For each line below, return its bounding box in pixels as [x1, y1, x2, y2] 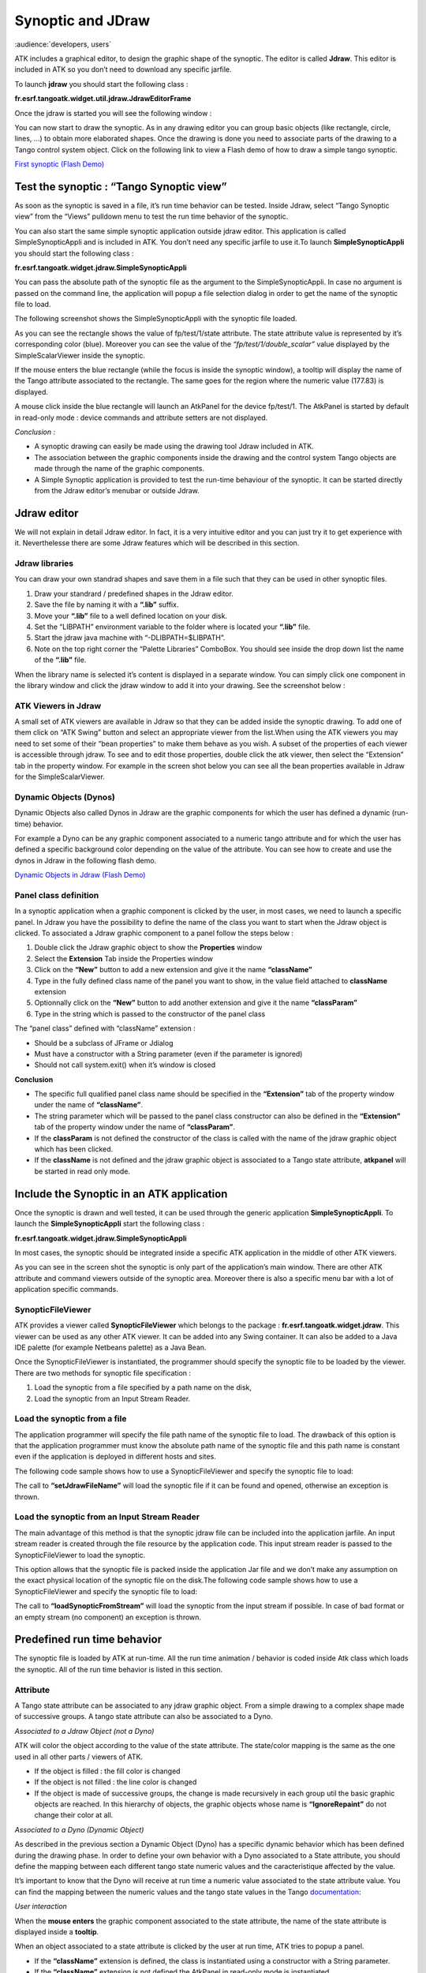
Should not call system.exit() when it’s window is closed [34, 1060, 216, 1069]
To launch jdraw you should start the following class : [14, 79, 189, 88]
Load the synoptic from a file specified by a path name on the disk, [34, 1383, 252, 1392]
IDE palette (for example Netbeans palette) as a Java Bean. [14, 1342, 207, 1352]
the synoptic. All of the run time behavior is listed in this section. [14, 1664, 223, 1674]
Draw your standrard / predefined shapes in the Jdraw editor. [34, 589, 234, 598]
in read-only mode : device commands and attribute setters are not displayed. [14, 413, 268, 422]
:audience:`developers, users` [14, 39, 112, 49]
